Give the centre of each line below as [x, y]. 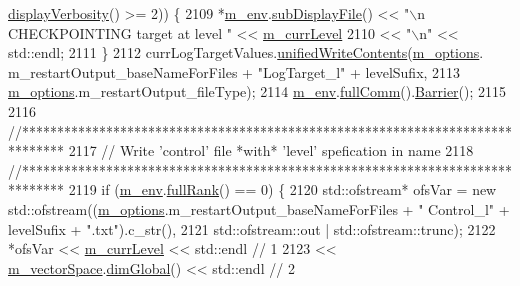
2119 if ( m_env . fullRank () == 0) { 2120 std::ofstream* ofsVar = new [282, 189]
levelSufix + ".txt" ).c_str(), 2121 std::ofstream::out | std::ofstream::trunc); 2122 [252, 228]
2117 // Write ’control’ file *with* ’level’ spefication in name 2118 [271, 150]
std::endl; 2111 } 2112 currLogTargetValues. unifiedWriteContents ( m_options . [246, 52]
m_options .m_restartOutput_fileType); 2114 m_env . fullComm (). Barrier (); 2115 [257, 91]
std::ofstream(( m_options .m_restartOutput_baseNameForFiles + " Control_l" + [259, 208]
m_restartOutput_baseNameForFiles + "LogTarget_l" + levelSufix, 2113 [234, 71]
